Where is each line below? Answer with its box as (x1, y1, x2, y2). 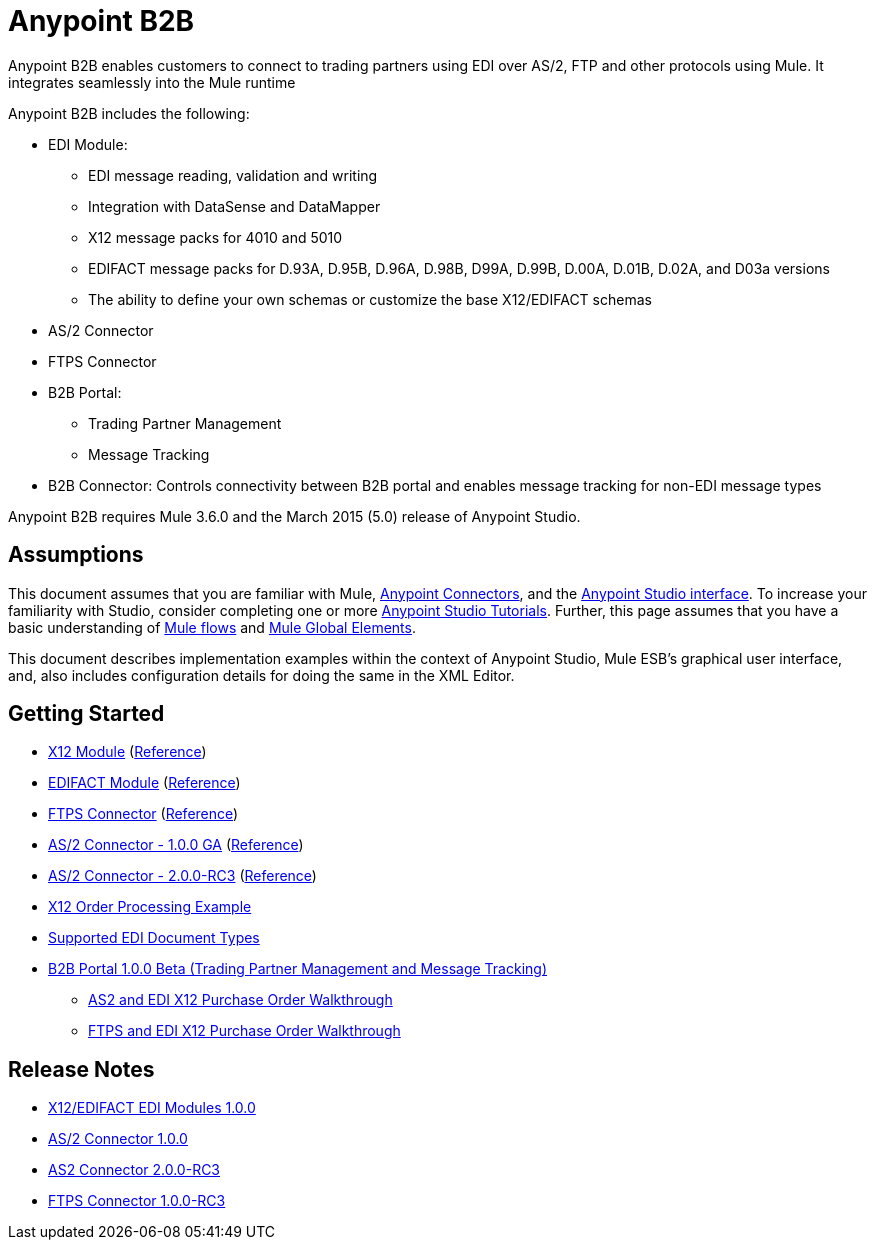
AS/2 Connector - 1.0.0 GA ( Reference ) (48, 836, 304, 854)
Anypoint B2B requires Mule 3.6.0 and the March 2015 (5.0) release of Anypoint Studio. (8, 507, 581, 525)
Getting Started (8, 701, 165, 727)
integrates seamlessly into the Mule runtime (8, 73, 296, 91)
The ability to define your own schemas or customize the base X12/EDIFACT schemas (88, 290, 652, 308)
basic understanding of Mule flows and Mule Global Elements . (8, 618, 416, 636)
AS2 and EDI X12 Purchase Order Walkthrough (88, 991, 393, 1009)
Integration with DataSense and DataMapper (88, 197, 381, 215)
